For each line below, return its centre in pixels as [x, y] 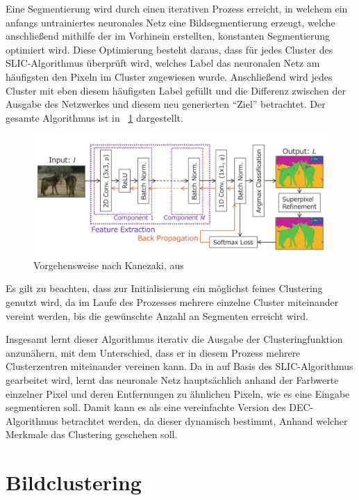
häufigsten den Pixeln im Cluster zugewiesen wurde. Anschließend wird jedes [169, 76]
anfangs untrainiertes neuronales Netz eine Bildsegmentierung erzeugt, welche [170, 22]
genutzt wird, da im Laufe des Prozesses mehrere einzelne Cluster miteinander [172, 302]
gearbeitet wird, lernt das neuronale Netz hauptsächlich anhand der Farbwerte [172, 380]
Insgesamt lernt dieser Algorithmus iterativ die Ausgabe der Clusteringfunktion [174, 339]
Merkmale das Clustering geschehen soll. [92, 434]
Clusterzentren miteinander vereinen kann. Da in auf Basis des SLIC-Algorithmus [179, 366]
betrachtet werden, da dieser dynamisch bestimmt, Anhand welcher [204, 420]
